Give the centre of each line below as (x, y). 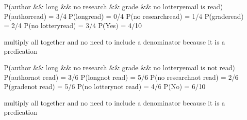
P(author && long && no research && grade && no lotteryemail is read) (114, 6)
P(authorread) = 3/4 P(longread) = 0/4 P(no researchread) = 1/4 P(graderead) (124, 16)
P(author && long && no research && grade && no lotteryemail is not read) (120, 67)
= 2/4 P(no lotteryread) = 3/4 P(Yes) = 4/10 (73, 25)
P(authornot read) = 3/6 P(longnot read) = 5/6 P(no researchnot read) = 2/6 (121, 77)
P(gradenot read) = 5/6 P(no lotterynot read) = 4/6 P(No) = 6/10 (105, 86)
